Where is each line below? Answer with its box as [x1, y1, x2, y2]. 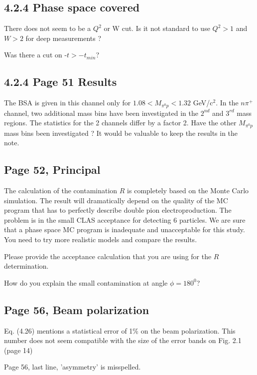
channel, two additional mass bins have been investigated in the [4, 107, 198, 118]
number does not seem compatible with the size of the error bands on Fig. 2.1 [4, 335, 242, 346]
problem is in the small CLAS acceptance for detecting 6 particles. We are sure [4, 214, 246, 225]
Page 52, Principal [4, 162, 101, 177]
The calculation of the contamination [4, 185, 118, 196]
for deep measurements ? [25, 32, 102, 43]
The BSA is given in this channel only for [4, 97, 131, 108]
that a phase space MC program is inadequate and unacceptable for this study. [4, 224, 245, 235]
